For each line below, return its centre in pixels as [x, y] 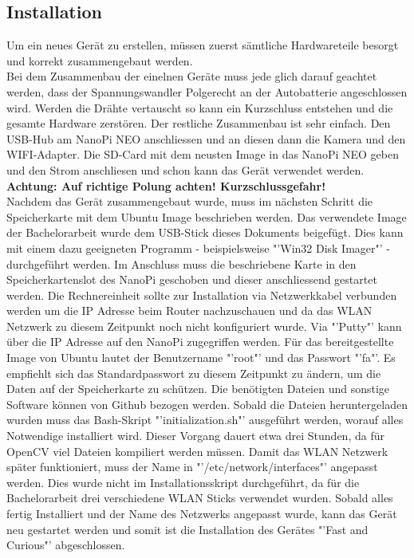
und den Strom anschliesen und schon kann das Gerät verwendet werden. [185, 169]
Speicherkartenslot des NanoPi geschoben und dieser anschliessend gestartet [192, 279]
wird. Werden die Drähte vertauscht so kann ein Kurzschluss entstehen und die [200, 107]
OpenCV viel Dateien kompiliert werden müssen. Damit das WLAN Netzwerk [197, 451]
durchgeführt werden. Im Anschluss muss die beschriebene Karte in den [181, 263]
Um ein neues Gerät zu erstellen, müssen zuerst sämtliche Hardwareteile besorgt [203, 45]
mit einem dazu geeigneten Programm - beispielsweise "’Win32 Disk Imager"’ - [198, 248]
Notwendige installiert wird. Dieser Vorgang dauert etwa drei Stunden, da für [195, 436]
